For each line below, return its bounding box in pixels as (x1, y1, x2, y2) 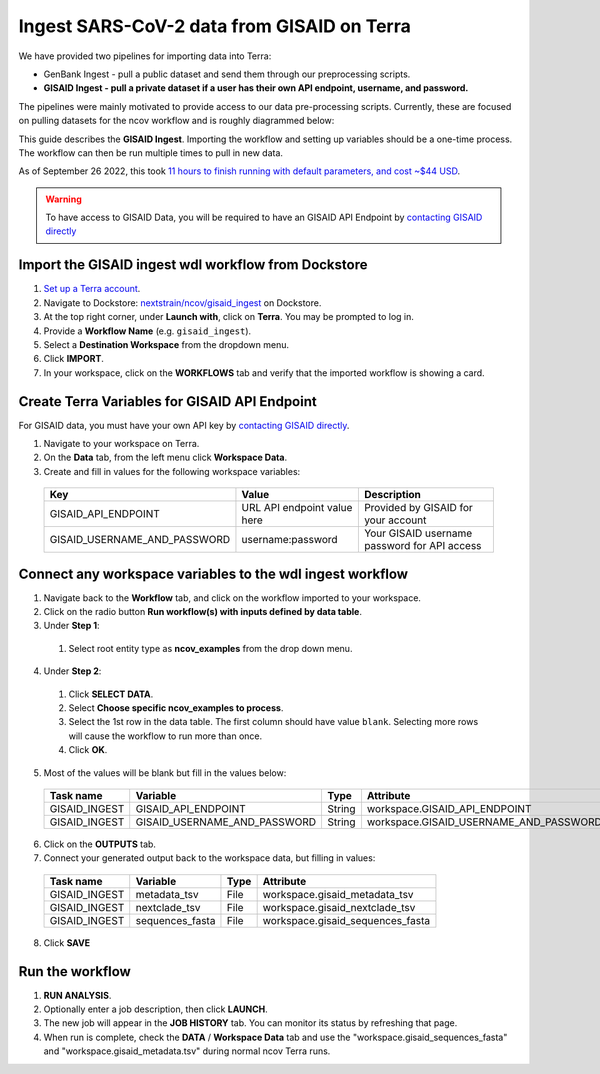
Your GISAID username (363, 526, 473, 540)
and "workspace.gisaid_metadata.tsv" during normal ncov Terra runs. (43, 1045, 331, 1057)
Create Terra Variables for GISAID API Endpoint (18, 393, 317, 410)
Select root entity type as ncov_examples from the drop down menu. (68, 642, 353, 654)
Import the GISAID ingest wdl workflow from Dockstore (18, 256, 368, 274)
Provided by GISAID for (363, 501, 474, 515)
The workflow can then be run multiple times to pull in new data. (18, 146, 284, 159)
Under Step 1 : (43, 620, 100, 632)
